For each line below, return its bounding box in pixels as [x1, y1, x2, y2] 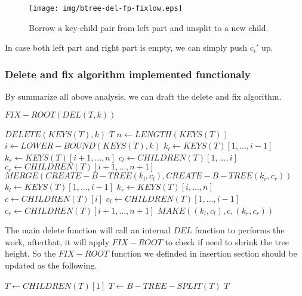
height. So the [5, 247, 56, 260]
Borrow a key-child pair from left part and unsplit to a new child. [29, 21, 269, 33]
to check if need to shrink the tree [165, 235, 289, 248]
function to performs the [195, 224, 285, 236]
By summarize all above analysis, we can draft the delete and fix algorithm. [5, 90, 282, 103]
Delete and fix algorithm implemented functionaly [5, 66, 251, 81]
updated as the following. [5, 259, 97, 271]
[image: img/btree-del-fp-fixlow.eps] [29, 4, 183, 13]
